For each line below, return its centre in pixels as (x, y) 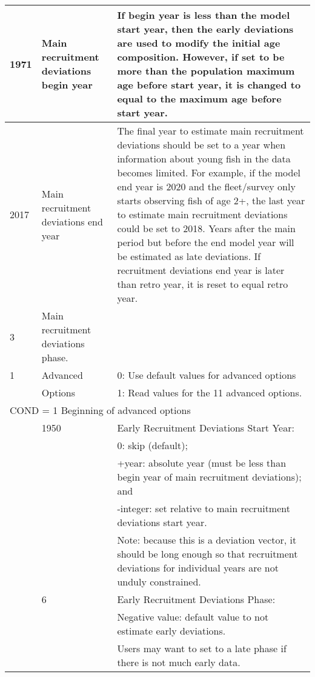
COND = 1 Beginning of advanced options (100, 410)
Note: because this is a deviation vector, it (207, 540)
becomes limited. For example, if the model (209, 172)
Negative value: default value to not (193, 617)
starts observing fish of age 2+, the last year (211, 200)
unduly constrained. (159, 582)
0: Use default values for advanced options (207, 375)
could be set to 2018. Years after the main (206, 228)
